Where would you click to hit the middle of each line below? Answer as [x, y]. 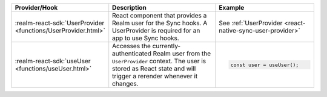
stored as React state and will [154, 68]
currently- [167, 46]
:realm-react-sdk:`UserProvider [60, 23]
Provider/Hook [36, 8]
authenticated [132, 53]
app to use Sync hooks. [146, 38]
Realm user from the [182, 53]
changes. [125, 83]
